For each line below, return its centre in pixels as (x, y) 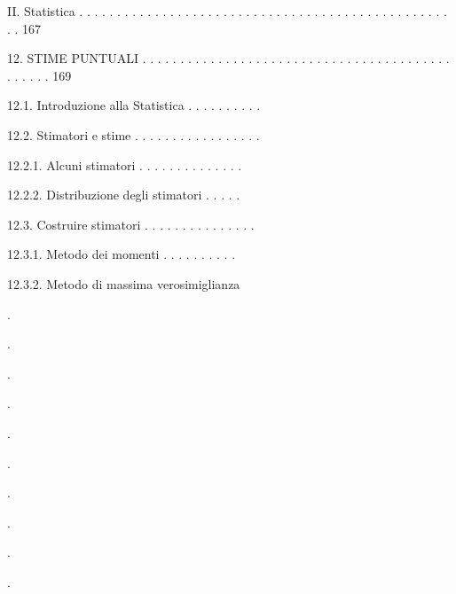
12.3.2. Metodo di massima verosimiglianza (124, 283)
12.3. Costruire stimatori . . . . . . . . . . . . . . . (131, 224)
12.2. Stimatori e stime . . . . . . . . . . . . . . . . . (134, 134)
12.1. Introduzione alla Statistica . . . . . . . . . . (134, 105)
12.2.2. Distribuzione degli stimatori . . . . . (124, 195)
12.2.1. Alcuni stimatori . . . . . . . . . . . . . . (125, 164)
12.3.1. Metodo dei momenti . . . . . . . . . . (122, 254)
